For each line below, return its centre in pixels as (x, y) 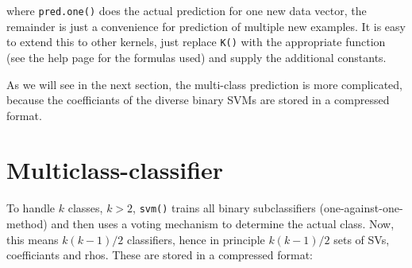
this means (33, 239)
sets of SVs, (362, 239)
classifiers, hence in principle (196, 239)
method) (27, 224)
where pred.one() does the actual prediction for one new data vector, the (187, 10)
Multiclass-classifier (115, 170)
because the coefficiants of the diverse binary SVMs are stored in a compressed (198, 100)
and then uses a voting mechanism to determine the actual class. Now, (223, 224)
